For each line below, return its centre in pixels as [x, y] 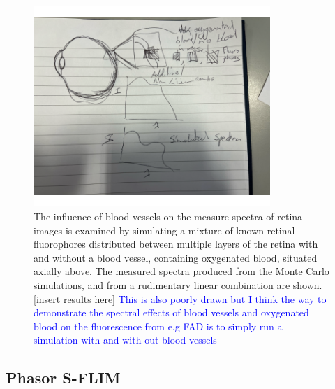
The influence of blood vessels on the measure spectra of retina [168, 216]
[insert [47, 298]
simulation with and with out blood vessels [125, 340]
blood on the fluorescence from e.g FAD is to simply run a [158, 326]
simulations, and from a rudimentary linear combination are [162, 284]
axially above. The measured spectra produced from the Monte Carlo [181, 271]
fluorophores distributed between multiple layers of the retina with [176, 244]
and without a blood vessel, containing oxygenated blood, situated [176, 257]
